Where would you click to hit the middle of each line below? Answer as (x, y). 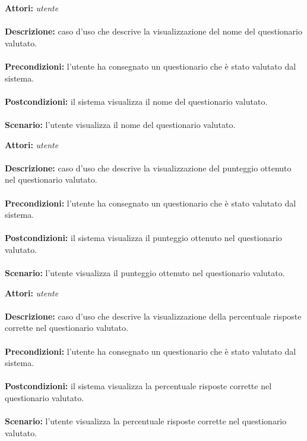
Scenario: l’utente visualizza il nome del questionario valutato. (120, 124)
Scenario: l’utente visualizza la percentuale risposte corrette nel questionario (146, 421)
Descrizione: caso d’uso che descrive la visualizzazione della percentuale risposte (153, 316)
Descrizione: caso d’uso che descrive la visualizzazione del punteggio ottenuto (148, 168)
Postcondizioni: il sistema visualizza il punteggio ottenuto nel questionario (143, 238)
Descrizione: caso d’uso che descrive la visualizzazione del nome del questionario (153, 31)
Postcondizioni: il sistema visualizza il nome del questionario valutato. (136, 101)
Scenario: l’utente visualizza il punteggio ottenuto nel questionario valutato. (145, 273)
